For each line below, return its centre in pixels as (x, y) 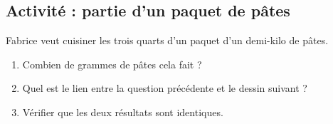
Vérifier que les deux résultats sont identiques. (123, 112)
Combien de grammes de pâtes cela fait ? (112, 64)
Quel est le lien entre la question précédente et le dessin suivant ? (165, 88)
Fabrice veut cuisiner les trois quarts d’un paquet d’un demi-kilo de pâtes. (167, 40)
